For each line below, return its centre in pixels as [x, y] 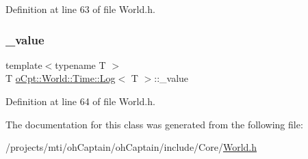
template [24, 64]
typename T [80, 64]
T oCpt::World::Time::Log [61, 78]
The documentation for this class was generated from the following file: [154, 124]
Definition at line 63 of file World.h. [80, 9]
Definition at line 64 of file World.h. [80, 101]
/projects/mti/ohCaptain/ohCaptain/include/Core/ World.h [131, 147]
